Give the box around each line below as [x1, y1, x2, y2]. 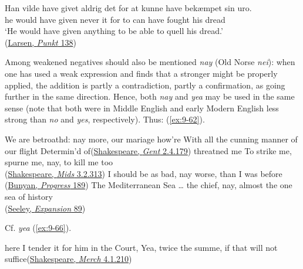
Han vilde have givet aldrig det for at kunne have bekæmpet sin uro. [5, 2, 252, 13]
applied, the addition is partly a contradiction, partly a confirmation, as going [5, 79, 285, 91]
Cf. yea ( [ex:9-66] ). [5, 222, 72, 234]
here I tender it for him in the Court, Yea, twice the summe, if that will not [5, 241, 278, 253]
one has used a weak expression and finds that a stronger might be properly [5, 67, 278, 79]
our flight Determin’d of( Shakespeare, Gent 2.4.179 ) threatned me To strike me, [5, 144, 292, 156]
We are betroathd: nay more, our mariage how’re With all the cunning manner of [5, 132, 298, 145]
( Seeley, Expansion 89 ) [5, 202, 86, 214]
